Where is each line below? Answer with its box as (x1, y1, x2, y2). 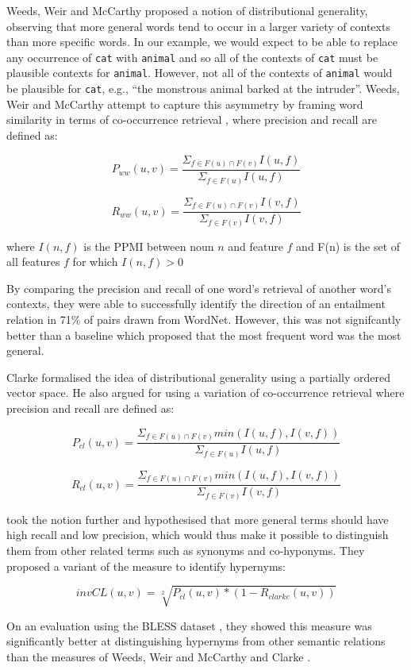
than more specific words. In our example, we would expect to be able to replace (6, 33, 398, 50)
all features (6, 253, 60, 270)
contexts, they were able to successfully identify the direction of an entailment (6, 295, 386, 312)
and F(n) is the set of (296, 237, 401, 254)
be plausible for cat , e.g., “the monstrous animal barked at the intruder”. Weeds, (6, 80, 400, 97)
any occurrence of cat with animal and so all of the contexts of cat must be (6, 48, 378, 65)
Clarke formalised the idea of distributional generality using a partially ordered (6, 368, 390, 385)
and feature (228, 237, 283, 254)
